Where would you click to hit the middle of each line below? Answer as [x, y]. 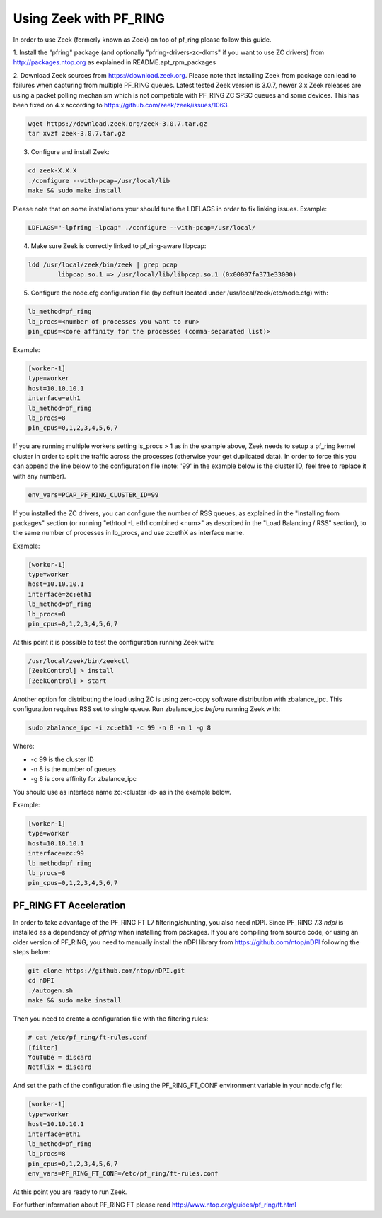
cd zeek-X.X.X [52, 171]
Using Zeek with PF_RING [89, 18]
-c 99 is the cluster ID [63, 759]
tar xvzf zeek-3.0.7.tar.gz [76, 134]
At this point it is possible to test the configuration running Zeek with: [114, 643]
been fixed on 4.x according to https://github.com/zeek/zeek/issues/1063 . [121, 105]
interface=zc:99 [56, 853]
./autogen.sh [51, 990]
